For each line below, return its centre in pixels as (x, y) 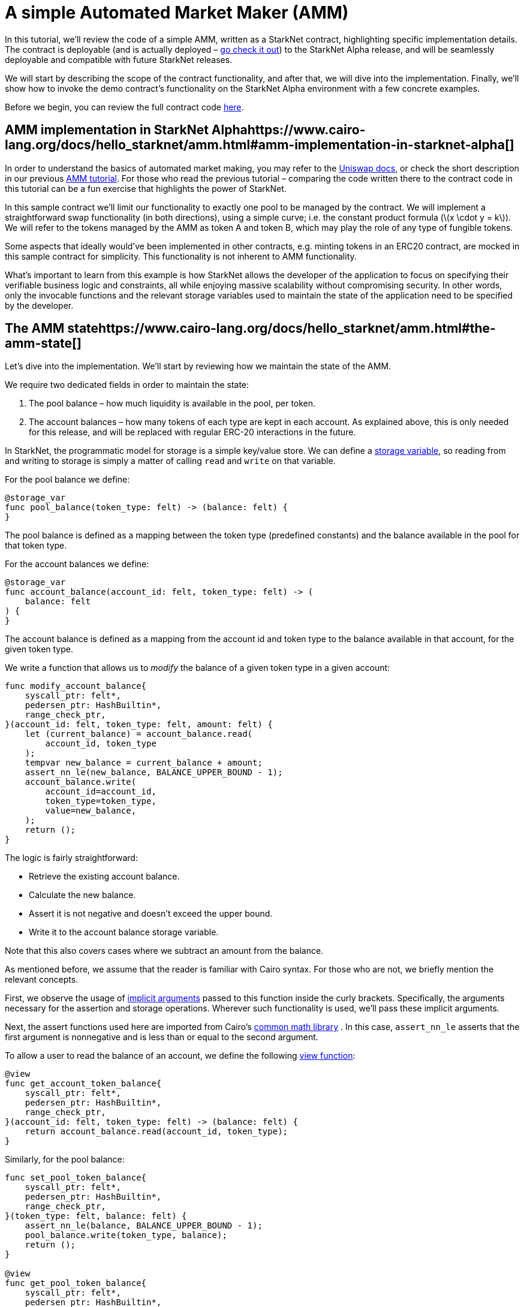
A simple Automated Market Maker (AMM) (177, 13)
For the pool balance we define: (67, 480)
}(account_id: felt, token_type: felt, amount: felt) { (139, 725)
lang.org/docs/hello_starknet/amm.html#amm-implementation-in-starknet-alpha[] (260, 145)
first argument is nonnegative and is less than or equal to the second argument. (162, 1037)
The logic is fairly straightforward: (71, 858)
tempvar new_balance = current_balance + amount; (144, 763)
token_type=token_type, (101, 801)
